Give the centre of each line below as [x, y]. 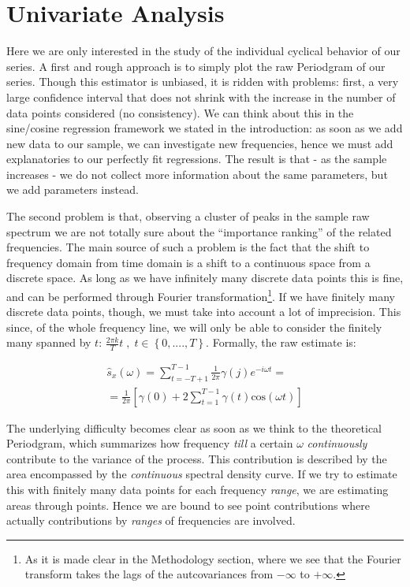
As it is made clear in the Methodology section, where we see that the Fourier [213, 558]
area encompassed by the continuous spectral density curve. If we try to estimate [202, 474]
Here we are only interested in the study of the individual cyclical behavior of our [203, 51]
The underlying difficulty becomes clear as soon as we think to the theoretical [194, 427]
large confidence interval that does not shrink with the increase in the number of [201, 97]
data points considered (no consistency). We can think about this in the [180, 112]
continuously [337, 443]
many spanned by [49, 342]
